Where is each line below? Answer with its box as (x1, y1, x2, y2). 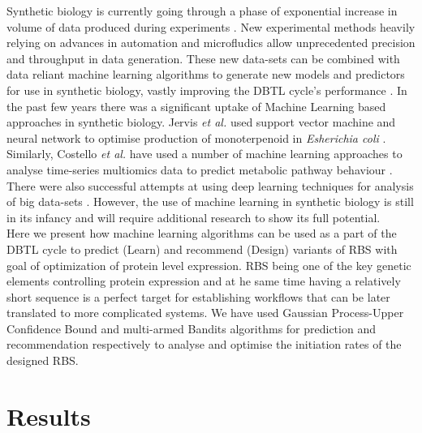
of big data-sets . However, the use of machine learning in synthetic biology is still (6, 193, 414, 210)
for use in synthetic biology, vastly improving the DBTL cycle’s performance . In (6, 81, 407, 98)
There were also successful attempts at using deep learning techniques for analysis (6, 177, 414, 194)
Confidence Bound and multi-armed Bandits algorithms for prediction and (6, 319, 376, 337)
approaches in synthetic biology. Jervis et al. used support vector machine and (6, 114, 396, 131)
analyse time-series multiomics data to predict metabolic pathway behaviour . (6, 161, 393, 178)
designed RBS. (6, 352, 79, 369)
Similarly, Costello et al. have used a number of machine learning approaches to (6, 145, 403, 162)
